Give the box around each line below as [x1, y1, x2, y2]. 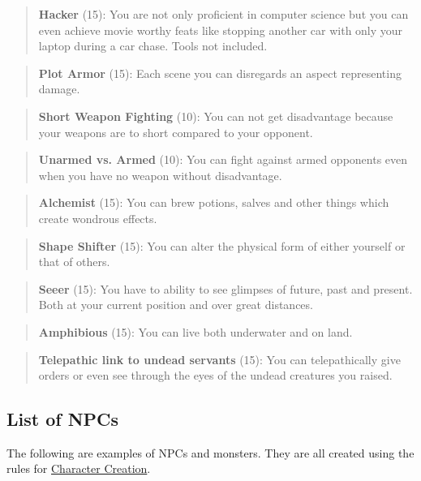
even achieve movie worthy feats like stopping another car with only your [38, 21, 403, 38]
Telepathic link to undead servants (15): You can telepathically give [38, 350, 401, 367]
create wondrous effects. [38, 209, 157, 226]
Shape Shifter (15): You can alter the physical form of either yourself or [38, 237, 406, 254]
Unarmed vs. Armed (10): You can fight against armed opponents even [38, 151, 408, 168]
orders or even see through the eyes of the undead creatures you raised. [38, 367, 393, 384]
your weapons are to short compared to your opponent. [38, 123, 313, 140]
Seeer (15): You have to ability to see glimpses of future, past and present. [38, 280, 413, 297]
